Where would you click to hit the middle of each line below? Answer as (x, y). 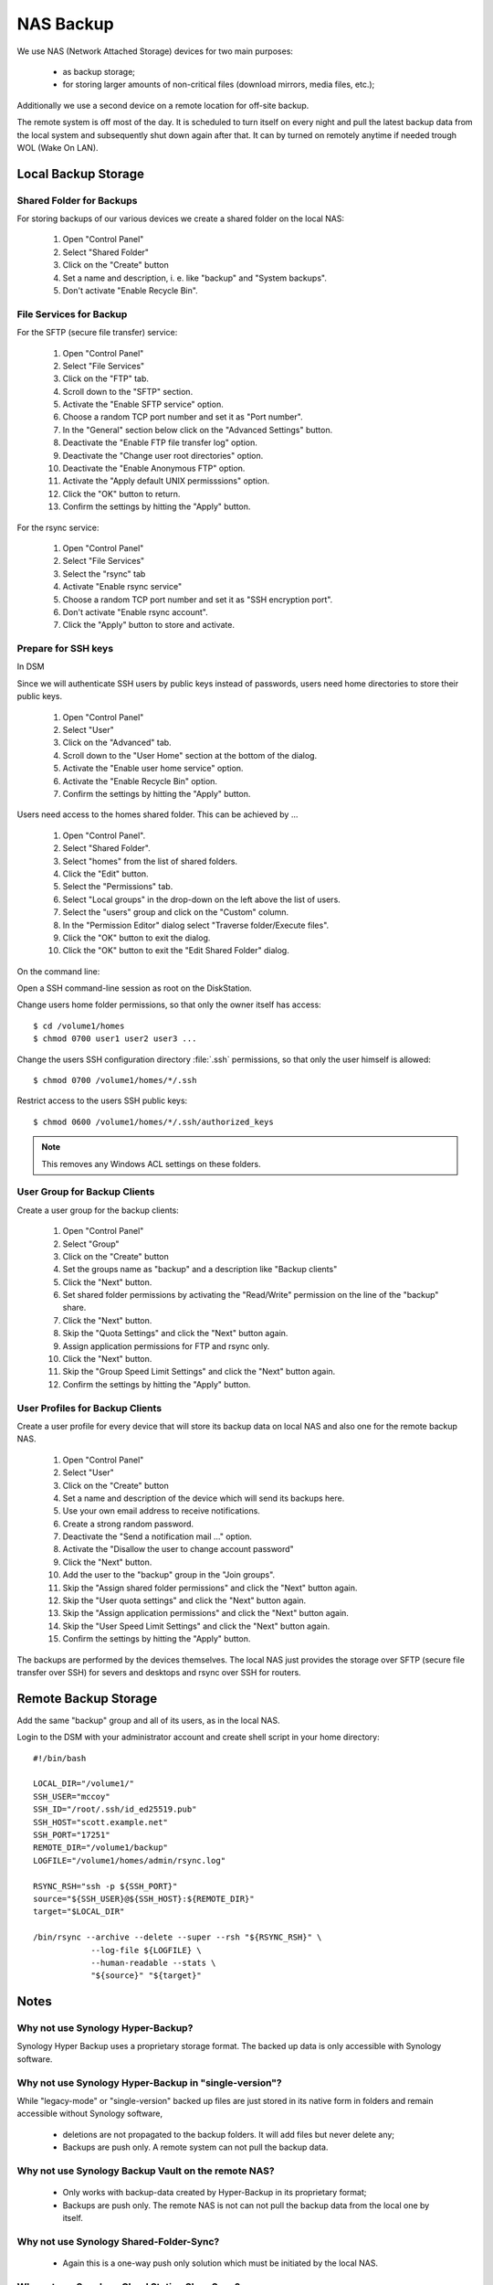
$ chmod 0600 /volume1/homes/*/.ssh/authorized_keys (153, 1121)
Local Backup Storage (81, 174)
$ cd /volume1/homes (79, 1026)
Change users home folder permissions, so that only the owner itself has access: (169, 1004)
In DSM (31, 666)
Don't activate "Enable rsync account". (136, 611)
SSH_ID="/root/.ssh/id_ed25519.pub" (115, 1809)
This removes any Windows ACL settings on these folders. (152, 1164)
